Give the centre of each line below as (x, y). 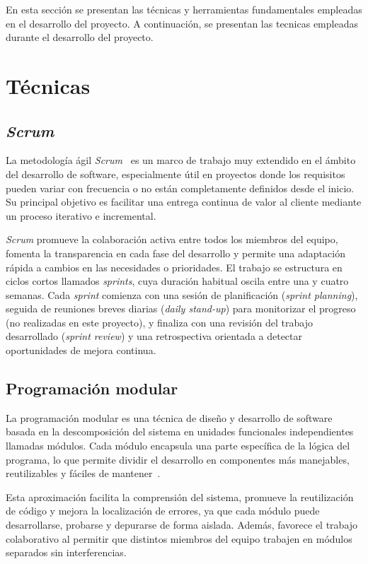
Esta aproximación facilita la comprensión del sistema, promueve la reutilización (180, 497)
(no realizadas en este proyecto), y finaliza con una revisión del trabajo (159, 322)
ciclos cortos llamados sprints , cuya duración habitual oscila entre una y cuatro (177, 281)
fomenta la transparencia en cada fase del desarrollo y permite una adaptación (176, 253)
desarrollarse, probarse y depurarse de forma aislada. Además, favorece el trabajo (182, 525)
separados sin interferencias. (66, 552)
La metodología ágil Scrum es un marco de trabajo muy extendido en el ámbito (181, 160)
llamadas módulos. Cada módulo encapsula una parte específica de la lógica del (178, 446)
